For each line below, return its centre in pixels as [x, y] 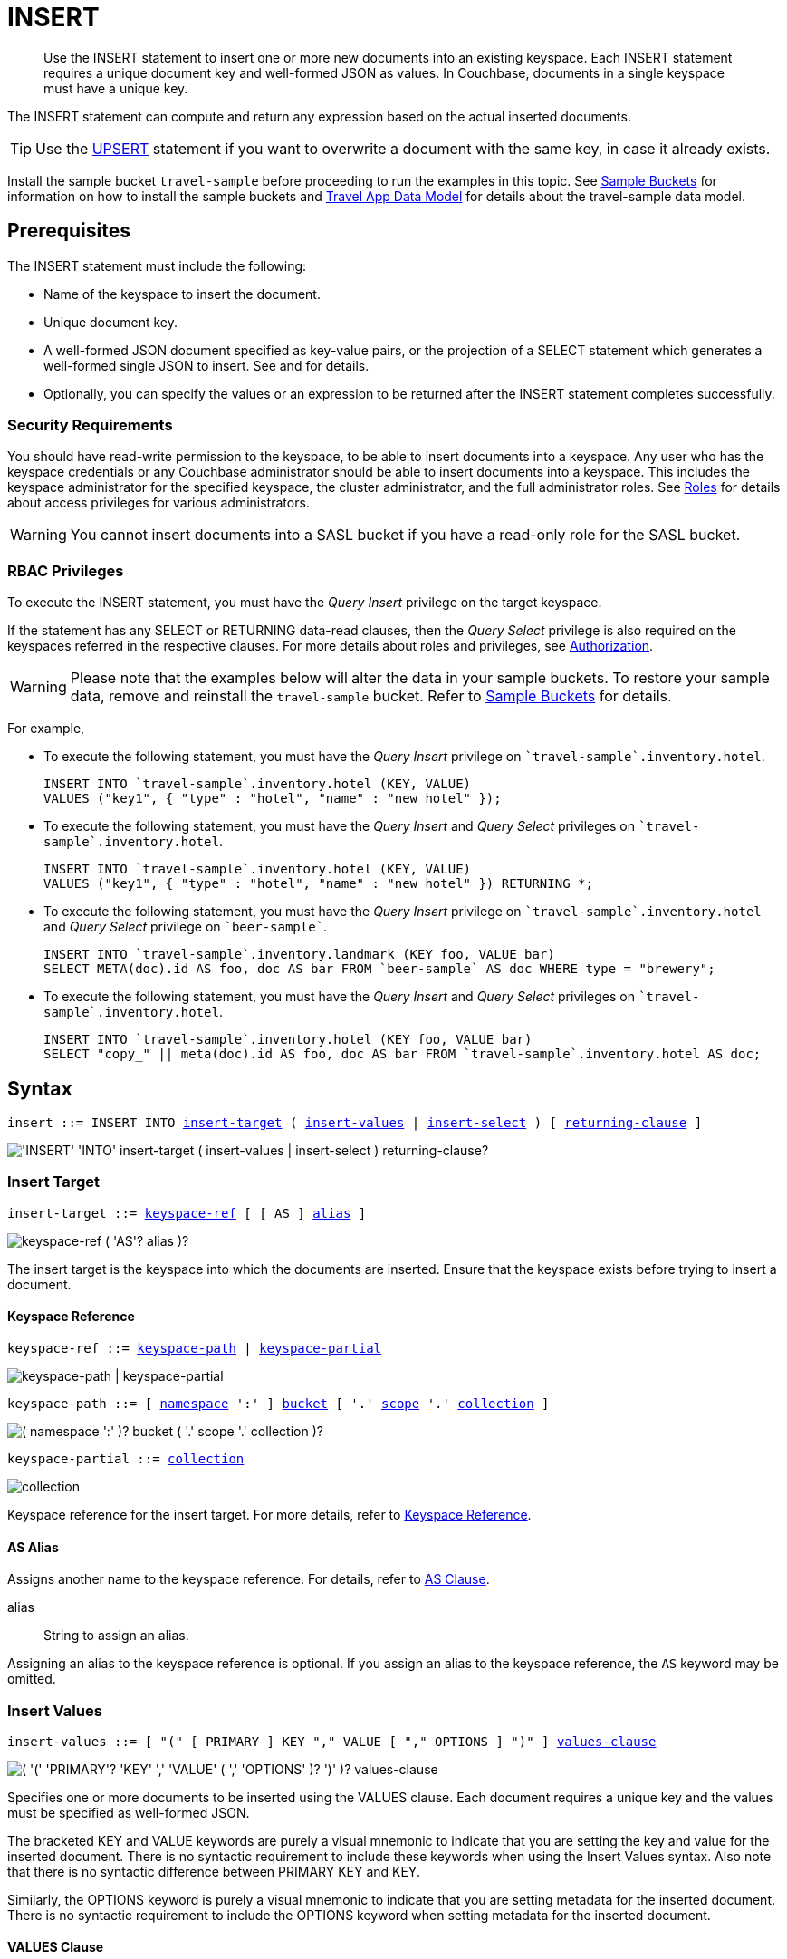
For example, [46, 729]
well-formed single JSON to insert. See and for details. [206, 365]
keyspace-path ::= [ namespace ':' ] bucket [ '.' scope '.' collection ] [278, 1403]
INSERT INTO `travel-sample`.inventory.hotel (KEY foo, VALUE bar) [288, 1040]
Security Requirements [90, 425]
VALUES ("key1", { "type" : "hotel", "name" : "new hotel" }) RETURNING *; [318, 884]
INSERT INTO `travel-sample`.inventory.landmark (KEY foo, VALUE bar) [299, 955]
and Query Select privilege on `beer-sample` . [186, 927]
